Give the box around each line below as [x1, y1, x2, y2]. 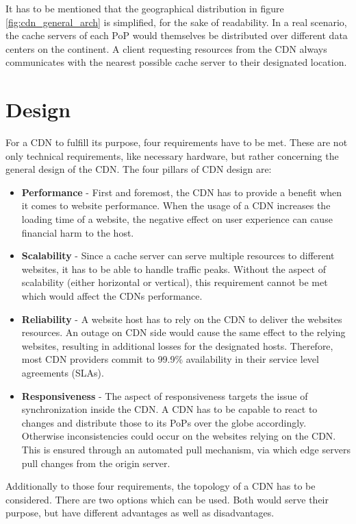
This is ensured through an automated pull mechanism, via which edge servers [21, 442, 351, 456]
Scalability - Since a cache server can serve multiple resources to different [21, 248, 335, 263]
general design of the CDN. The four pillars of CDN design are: [5, 162, 272, 176]
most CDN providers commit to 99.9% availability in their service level [21, 352, 319, 366]
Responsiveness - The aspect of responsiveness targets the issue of [21, 388, 308, 403]
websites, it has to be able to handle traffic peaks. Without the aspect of [21, 261, 326, 276]
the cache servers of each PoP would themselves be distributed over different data [5, 28, 348, 43]
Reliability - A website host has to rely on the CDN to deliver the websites [21, 311, 342, 326]
